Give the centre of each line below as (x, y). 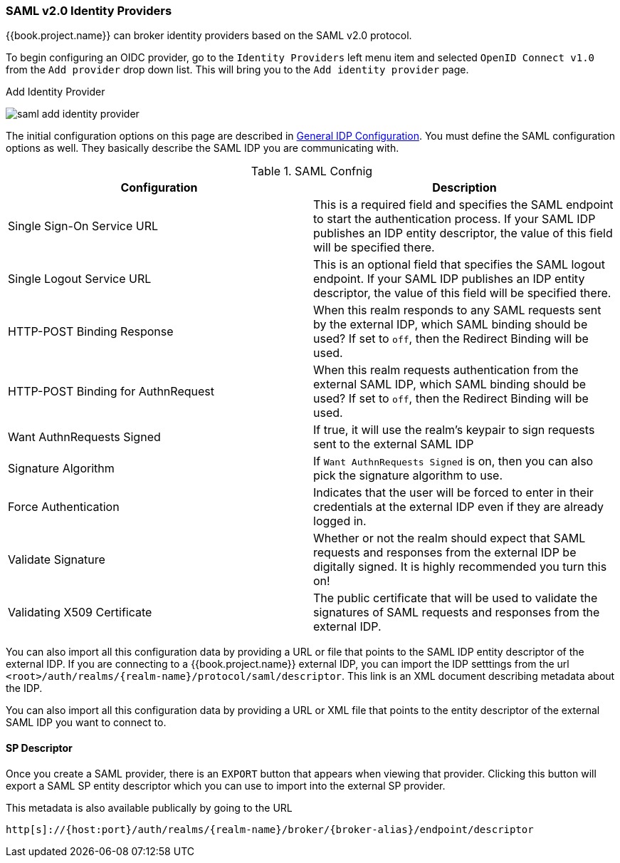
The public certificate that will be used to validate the (456, 598)
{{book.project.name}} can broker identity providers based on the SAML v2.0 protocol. (209, 36)
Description (464, 188)
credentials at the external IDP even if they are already (459, 507)
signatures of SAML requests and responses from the (457, 613)
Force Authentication (64, 507)
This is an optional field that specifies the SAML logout (459, 265)
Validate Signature (57, 560)
